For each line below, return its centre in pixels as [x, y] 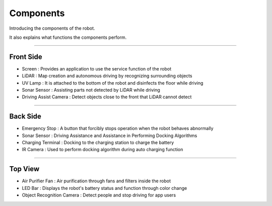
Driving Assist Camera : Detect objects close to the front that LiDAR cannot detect [107, 97]
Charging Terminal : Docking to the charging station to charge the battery [98, 143]
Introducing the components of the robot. [52, 28]
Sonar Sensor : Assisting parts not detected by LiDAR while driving [91, 90]
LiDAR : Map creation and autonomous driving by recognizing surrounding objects [107, 76]
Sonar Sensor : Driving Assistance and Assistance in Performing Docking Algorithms [110, 135]
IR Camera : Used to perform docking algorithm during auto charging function [103, 150]
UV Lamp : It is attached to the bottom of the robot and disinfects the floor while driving [113, 83]
